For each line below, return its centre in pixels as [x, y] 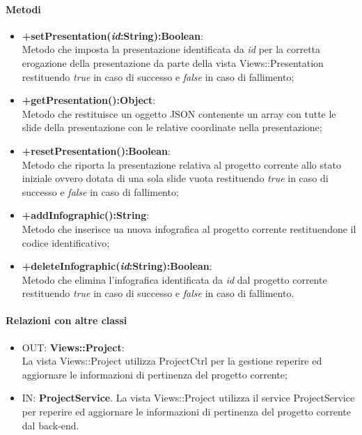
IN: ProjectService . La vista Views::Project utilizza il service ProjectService [188, 398]
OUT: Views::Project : [73, 347]
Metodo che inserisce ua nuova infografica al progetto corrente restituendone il [189, 228]
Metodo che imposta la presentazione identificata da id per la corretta [171, 49]
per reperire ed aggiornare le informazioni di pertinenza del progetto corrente [186, 412]
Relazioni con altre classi [66, 320]
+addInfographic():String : [86, 215]
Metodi [23, 9]
